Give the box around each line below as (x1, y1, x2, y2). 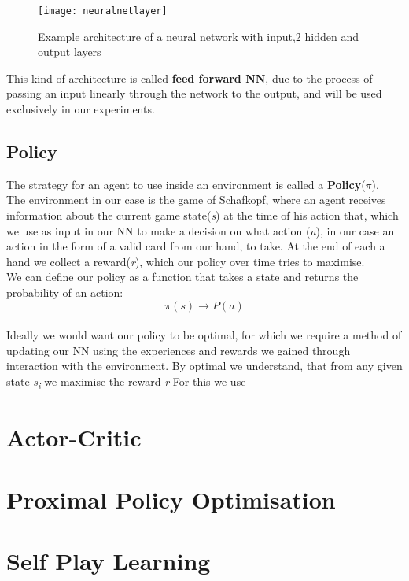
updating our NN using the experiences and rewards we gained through (6, 342, 351, 358)
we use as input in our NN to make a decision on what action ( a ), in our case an (6, 222, 395, 239)
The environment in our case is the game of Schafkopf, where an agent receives (6, 191, 386, 208)
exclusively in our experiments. (6, 101, 155, 117)
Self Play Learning (6, 545, 211, 577)
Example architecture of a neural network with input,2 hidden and (38, 28, 359, 44)
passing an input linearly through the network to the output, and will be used (6, 85, 382, 102)
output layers (38, 43, 101, 60)
